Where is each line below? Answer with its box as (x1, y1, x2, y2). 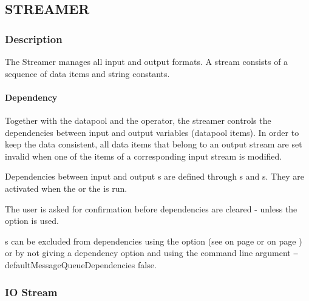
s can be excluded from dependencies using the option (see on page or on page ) (5, 234, 302, 247)
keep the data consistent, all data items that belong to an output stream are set (5, 138, 302, 150)
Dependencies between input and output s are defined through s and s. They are (5, 170, 304, 183)
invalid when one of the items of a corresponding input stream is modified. (5, 149, 282, 162)
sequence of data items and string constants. (5, 67, 170, 79)
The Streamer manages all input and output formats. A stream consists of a (5, 55, 288, 67)
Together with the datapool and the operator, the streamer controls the (5, 113, 271, 126)
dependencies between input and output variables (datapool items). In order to (5, 126, 299, 138)
